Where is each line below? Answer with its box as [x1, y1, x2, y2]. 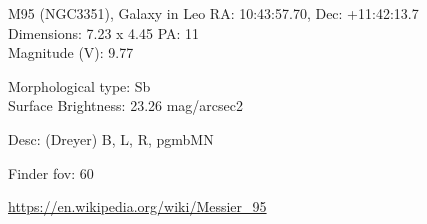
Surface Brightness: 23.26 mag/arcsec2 [8, 95, 244, 116]
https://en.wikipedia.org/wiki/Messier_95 [8, 196, 267, 217]
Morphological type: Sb [8, 75, 151, 96]
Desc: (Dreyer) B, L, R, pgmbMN [8, 128, 214, 149]
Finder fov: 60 [8, 162, 94, 183]
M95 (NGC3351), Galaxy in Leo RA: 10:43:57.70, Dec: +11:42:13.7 [8, 3, 419, 23]
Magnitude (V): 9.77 [8, 42, 134, 63]
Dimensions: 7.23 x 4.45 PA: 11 [8, 22, 200, 43]
